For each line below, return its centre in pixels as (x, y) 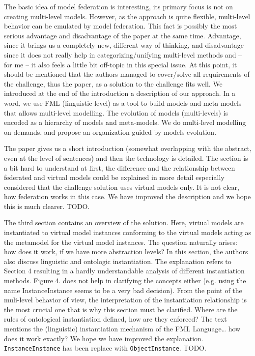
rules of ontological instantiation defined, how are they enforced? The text (115, 319)
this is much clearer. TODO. (47, 206)
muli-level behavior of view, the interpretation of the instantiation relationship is (125, 300)
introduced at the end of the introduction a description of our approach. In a (120, 93)
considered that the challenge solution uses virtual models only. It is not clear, (122, 187)
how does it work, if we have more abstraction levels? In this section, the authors (126, 252)
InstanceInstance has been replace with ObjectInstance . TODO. (105, 348)
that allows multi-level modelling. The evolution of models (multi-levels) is (116, 112)
